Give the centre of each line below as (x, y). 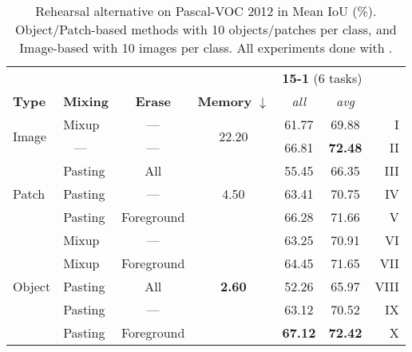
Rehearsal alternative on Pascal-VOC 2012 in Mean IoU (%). (206, 11)
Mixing (86, 101)
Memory (225, 101)
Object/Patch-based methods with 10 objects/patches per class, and (206, 29)
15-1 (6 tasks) (322, 78)
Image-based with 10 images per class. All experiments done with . (206, 47)
